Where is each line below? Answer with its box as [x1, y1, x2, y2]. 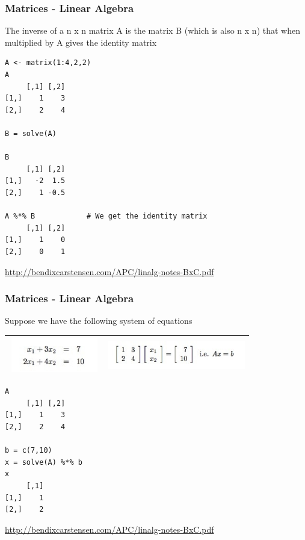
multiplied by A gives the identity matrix [5, 36, 157, 48]
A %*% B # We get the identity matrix [5, 212, 208, 221]
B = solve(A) [5, 129, 57, 138]
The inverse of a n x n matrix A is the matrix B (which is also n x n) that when [5, 24, 300, 37]
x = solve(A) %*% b [5, 458, 82, 467]
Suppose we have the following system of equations [5, 314, 193, 327]
